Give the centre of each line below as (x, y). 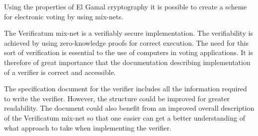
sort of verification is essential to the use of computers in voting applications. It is (129, 52)
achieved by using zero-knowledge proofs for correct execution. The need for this (126, 42)
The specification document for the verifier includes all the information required (126, 89)
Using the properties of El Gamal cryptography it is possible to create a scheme (126, 6)
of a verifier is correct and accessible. (60, 72)
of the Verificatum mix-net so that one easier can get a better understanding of (125, 117)
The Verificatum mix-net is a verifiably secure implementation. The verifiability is (129, 33)
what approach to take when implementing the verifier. (88, 127)
